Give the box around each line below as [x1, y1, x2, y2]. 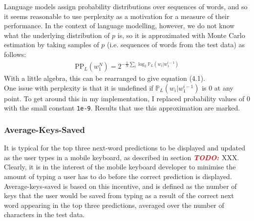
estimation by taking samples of [4, 39, 99, 50]
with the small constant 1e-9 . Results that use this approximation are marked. [4, 103, 240, 113]
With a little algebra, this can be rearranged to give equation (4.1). [4, 73, 206, 83]
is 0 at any [202, 82, 233, 92]
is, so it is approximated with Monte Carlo [117, 30, 245, 40]
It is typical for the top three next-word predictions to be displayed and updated [4, 143, 245, 153]
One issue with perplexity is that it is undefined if [4, 82, 153, 92]
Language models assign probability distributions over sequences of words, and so [4, 1, 248, 11]
